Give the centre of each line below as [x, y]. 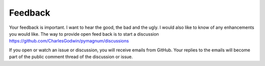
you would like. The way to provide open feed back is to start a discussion [84, 34]
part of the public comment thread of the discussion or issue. [71, 57]
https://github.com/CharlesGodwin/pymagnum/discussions [69, 41]
